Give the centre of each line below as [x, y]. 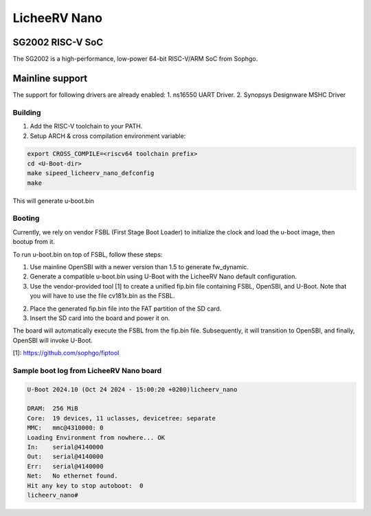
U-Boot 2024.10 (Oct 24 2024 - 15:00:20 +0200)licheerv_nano [132, 389]
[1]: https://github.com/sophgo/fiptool [66, 353]
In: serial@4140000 [65, 447]
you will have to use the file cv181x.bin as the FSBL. [102, 296]
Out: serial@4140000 [65, 457]
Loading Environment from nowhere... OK [96, 437]
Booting [26, 218]
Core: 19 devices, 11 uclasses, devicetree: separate [121, 418]
